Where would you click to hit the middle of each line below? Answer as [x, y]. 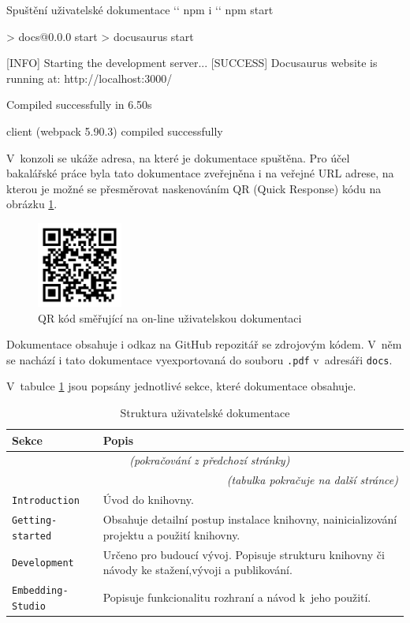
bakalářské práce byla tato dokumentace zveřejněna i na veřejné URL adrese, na [200, 173]
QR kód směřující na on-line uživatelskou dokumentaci [170, 317]
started [32, 536]
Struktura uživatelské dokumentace [205, 412]
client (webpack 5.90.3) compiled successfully [115, 131]
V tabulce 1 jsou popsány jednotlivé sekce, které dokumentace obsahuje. [181, 386]
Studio [29, 606]
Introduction [46, 501]
